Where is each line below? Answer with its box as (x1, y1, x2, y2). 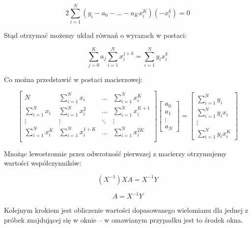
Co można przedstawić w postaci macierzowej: (4, 74, 143, 84)
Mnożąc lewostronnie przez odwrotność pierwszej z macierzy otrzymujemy (4, 148, 227, 158)
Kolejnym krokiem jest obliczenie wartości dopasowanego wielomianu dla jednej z (4, 205, 248, 215)
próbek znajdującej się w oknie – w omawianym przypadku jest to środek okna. (4, 214, 243, 225)
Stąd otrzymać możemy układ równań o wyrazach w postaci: (4, 30, 187, 40)
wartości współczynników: (4, 158, 82, 168)
